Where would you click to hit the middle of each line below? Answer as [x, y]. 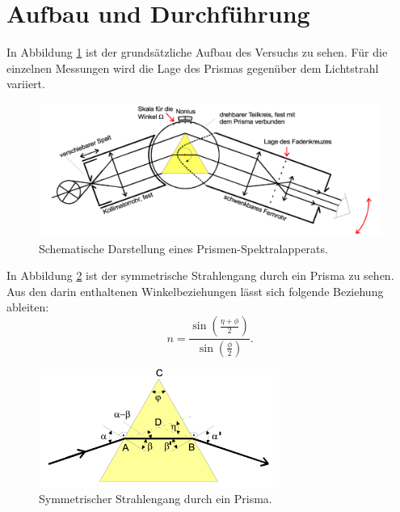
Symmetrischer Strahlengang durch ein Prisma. [156, 499]
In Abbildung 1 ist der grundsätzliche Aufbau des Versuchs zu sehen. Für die [197, 52]
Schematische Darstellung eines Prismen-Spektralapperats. [183, 248]
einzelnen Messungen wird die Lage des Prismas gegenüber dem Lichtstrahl [193, 68]
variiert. [26, 84]
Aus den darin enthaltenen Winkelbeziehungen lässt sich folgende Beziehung [195, 291]
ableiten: [28, 307]
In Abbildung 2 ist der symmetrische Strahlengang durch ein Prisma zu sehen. [200, 275]
